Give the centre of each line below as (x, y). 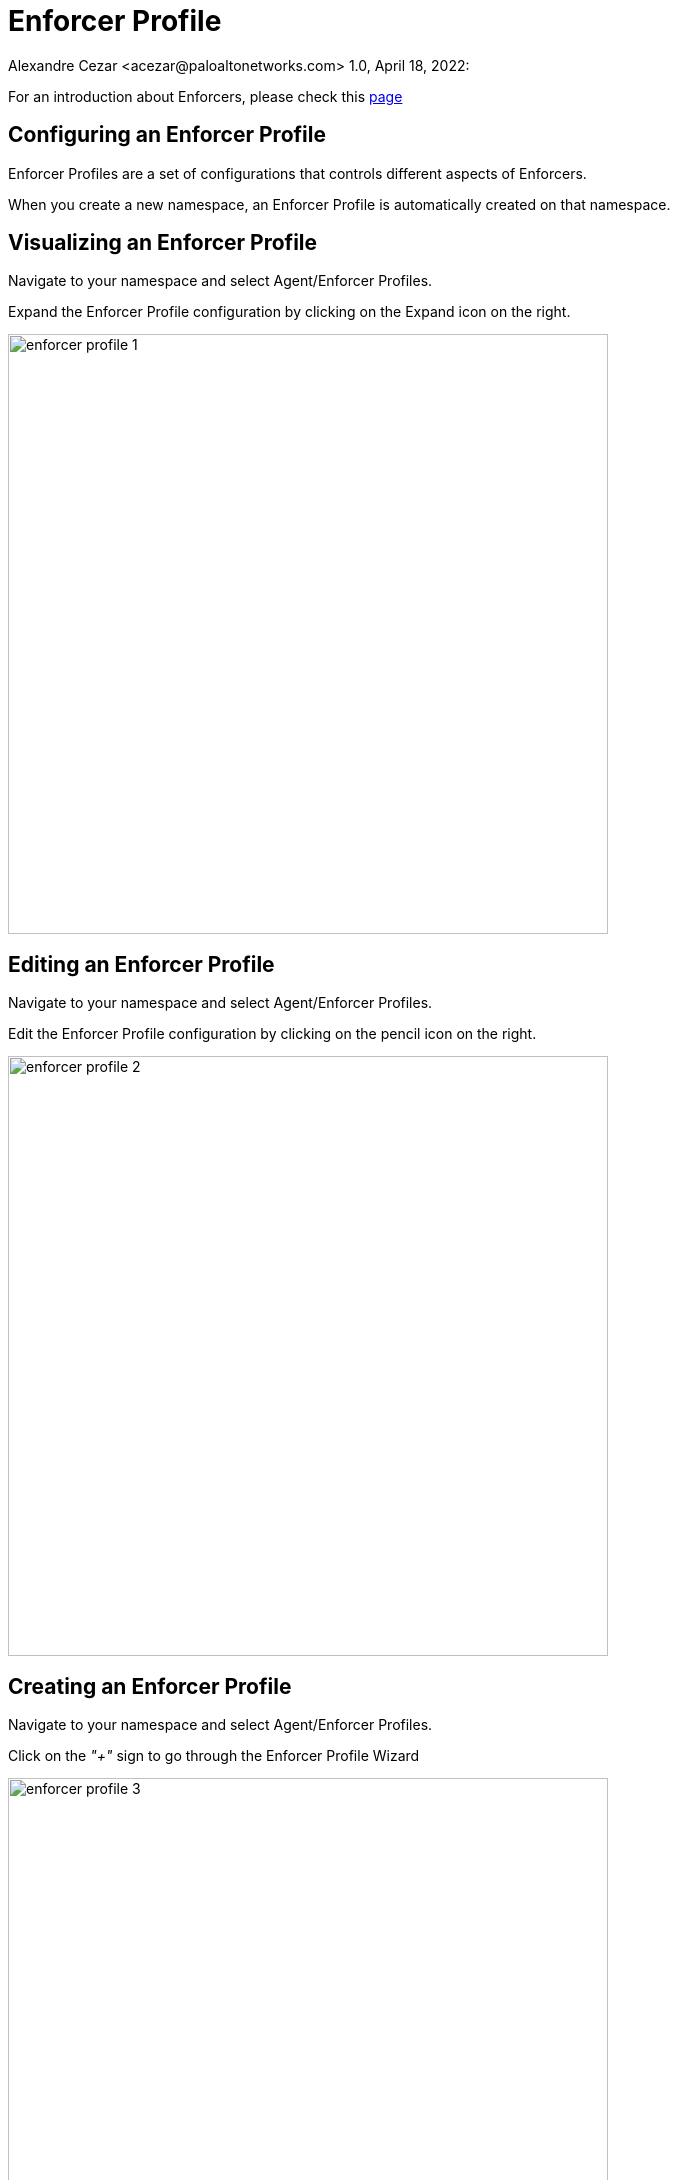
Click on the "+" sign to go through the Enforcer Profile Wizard (214, 1756)
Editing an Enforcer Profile (141, 964)
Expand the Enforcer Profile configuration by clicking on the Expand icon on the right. (289, 312)
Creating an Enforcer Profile (150, 1686)
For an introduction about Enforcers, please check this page (205, 96)
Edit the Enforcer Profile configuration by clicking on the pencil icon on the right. (272, 1034)
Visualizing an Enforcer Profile (163, 243)
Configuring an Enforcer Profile (167, 135)
